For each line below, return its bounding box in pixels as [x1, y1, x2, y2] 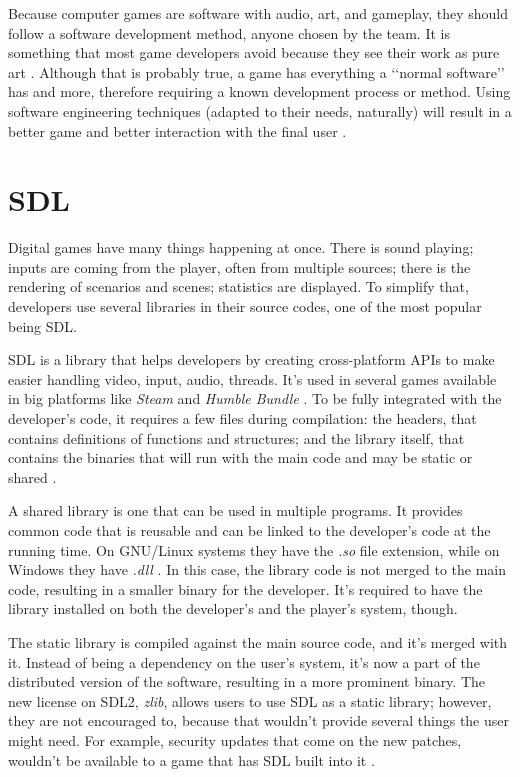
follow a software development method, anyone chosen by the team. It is [8, 22, 450, 43]
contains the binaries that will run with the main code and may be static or [8, 447, 473, 468]
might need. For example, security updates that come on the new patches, [8, 729, 462, 750]
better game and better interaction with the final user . [8, 120, 347, 141]
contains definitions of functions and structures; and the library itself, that [8, 427, 465, 448]
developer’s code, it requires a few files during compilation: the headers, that [8, 408, 477, 429]
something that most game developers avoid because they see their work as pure [8, 42, 500, 63]
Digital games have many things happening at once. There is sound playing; [8, 237, 474, 258]
